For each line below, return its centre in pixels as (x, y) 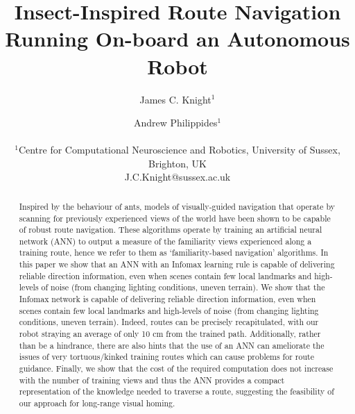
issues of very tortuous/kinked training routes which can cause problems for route (166, 357)
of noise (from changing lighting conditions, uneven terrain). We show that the (183, 287)
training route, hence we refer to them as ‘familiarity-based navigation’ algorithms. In (174, 252)
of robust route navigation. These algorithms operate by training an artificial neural (171, 230)
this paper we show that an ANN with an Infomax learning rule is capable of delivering (177, 264)
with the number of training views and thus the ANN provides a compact (152, 380)
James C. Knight (175, 99)
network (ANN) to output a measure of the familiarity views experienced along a (165, 241)
